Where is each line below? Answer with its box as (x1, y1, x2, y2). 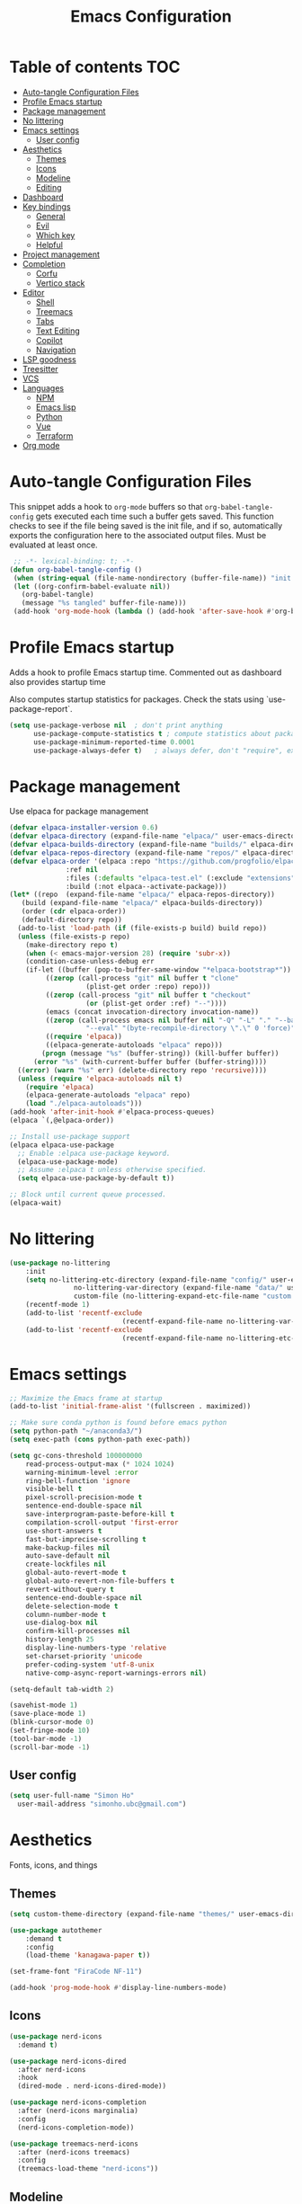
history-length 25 (25, 1635, 94, 1644)
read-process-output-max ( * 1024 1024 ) (25, 1459, 175, 1469)
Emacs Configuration (70, 6, 232, 27)
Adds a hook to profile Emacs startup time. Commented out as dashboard (9, 667, 282, 678)
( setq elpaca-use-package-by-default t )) (17, 1174, 175, 1183)
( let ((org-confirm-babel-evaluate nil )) (13, 582, 171, 591)
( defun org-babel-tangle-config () (9, 564, 143, 574)
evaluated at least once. (9, 539, 98, 550)
